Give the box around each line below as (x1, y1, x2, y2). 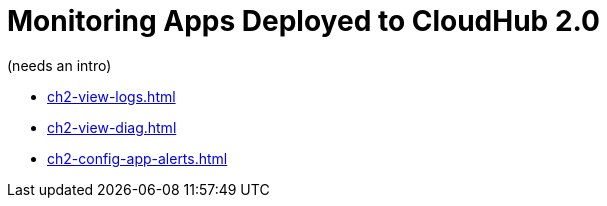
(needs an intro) (7, 56, 112, 74)
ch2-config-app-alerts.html (47, 149, 228, 167)
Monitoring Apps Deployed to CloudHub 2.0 (7, 4, 600, 38)
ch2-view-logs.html (47, 87, 176, 105)
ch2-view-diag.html (47, 118, 177, 136)
